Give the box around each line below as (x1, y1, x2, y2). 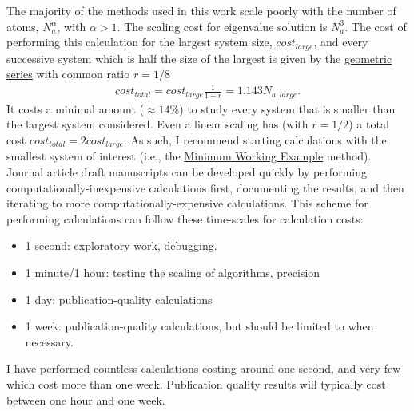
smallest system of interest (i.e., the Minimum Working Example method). (6, 148, 372, 164)
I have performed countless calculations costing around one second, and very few (6, 360, 401, 377)
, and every (313, 34, 368, 50)
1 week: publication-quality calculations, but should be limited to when (25, 318, 374, 334)
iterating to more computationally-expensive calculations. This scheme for (6, 195, 368, 211)
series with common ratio (6, 65, 130, 82)
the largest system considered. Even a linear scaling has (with (6, 116, 309, 132)
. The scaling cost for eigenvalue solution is (117, 18, 328, 34)
